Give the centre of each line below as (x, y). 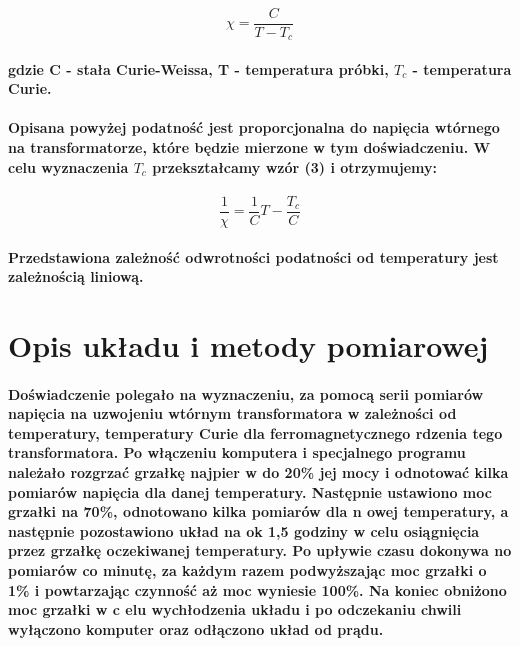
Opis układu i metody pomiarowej (248, 344)
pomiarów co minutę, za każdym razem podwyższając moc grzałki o (247, 570)
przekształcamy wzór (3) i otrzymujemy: (294, 166)
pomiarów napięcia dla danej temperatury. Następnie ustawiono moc (250, 491)
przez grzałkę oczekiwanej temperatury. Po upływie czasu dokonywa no (260, 550)
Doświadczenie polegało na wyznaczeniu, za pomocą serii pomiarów (246, 393)
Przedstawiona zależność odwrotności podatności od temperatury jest (253, 256)
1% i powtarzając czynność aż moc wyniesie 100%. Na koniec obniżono (257, 589)
